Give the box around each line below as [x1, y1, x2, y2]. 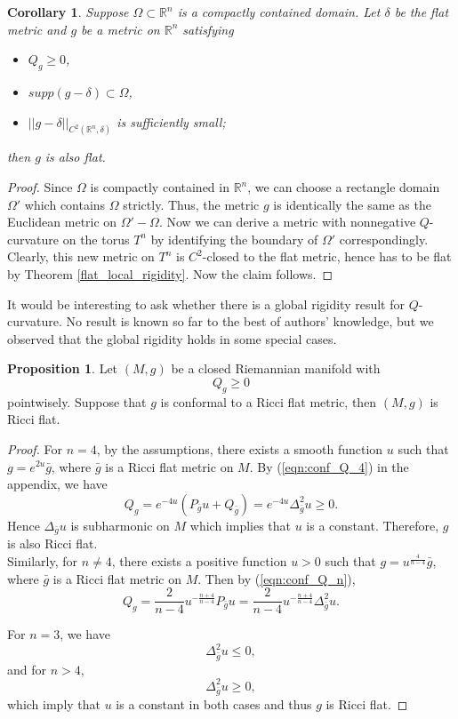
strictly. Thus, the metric [123, 195, 260, 213]
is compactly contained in [90, 178, 229, 196]
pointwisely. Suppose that [7, 392, 147, 411]
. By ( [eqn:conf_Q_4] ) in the [249, 457, 409, 475]
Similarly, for [7, 552, 78, 571]
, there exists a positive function [111, 552, 287, 571]
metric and [7, 20, 67, 38]
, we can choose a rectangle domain [247, 178, 440, 196]
